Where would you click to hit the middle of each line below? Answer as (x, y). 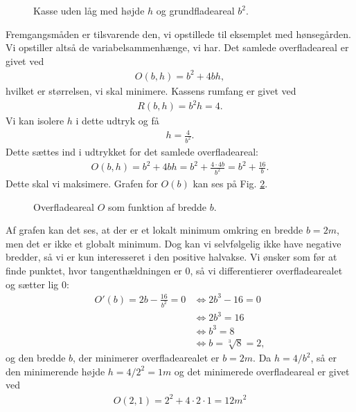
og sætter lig (32, 284)
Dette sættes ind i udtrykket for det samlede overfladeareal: (132, 152)
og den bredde (36, 358)
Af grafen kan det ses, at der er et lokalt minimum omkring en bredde (154, 230)
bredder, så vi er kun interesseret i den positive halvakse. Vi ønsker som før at (171, 257)
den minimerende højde (55, 371)
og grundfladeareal (195, 10)
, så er (323, 358)
